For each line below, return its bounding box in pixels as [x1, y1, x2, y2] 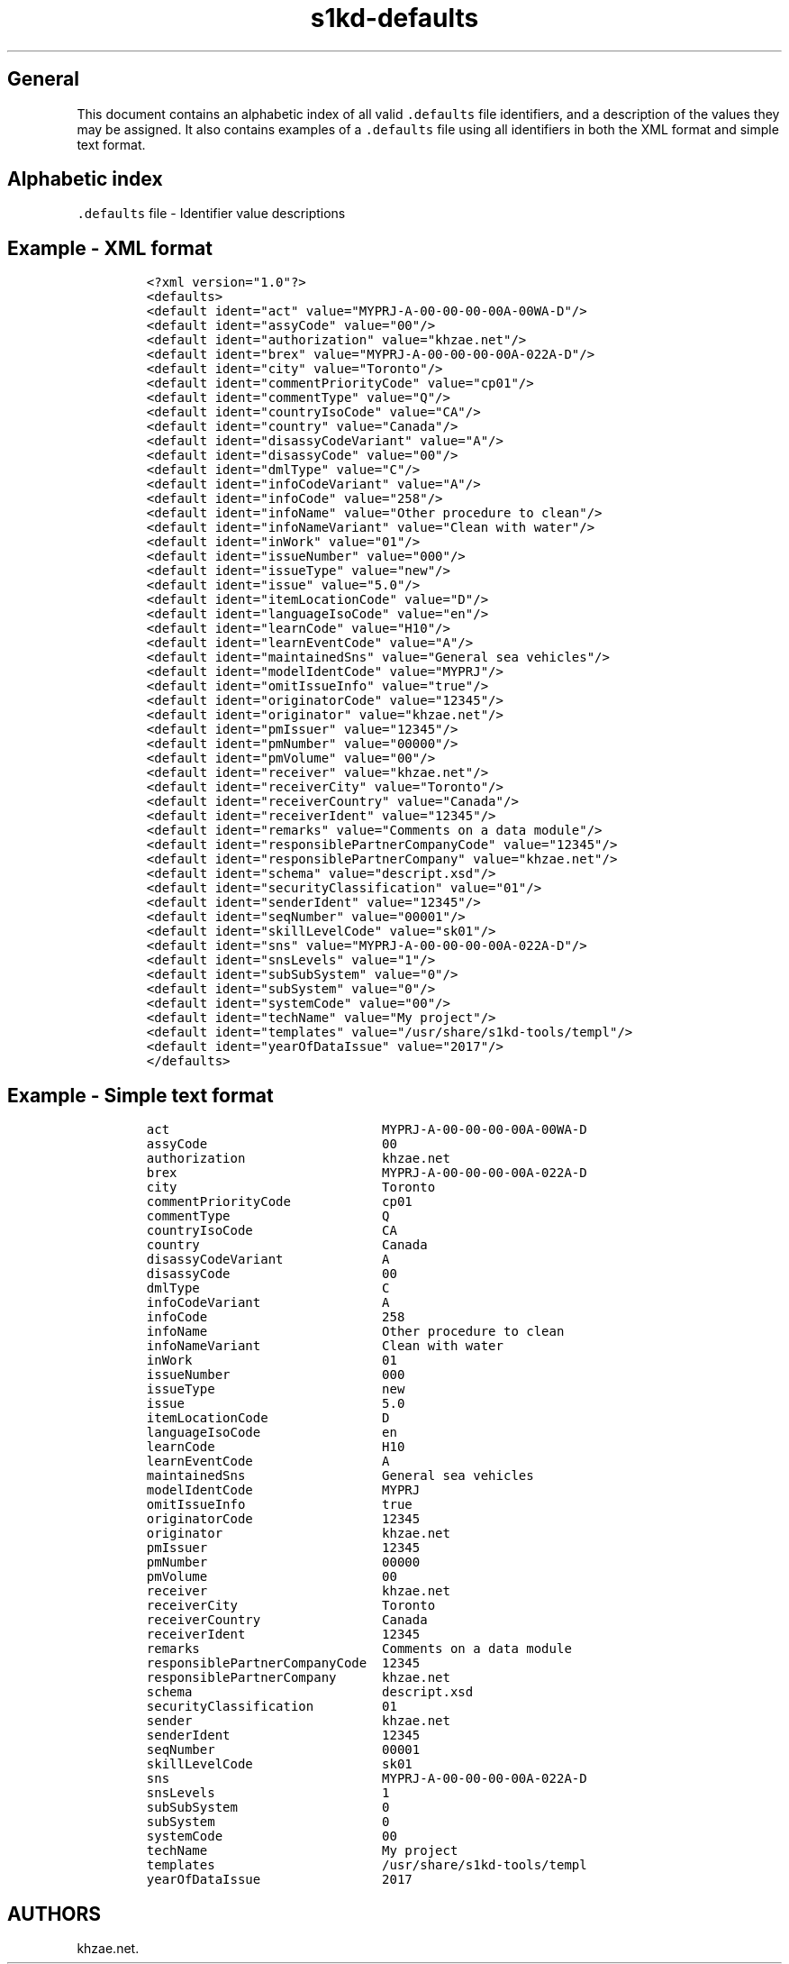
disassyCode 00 [146, 1266, 397, 1282]
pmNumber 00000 [146, 1555, 421, 1570]
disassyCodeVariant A [146, 1252, 390, 1267]
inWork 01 [146, 1353, 397, 1368]
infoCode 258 [146, 1310, 405, 1325]
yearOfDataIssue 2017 [146, 1872, 413, 1887]
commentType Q [146, 1209, 390, 1224]
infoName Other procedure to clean [146, 1324, 565, 1339]
